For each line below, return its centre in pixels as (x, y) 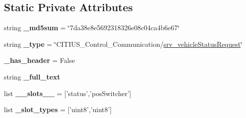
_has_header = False (40, 60)
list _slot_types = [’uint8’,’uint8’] (58, 109)
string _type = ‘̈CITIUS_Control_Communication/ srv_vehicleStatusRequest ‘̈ (123, 44)
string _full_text (32, 76)
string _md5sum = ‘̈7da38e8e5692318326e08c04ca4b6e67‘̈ (92, 28)
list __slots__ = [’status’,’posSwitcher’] (68, 93)
